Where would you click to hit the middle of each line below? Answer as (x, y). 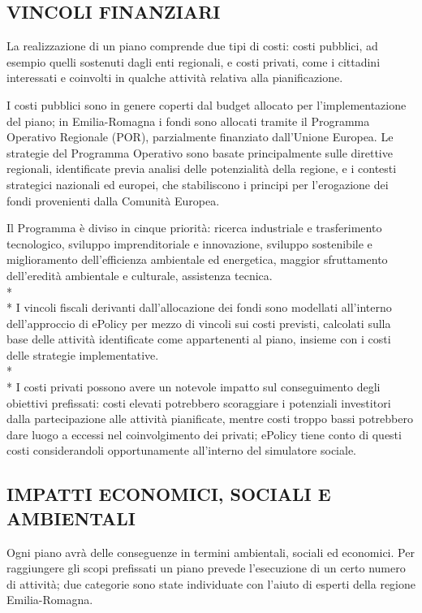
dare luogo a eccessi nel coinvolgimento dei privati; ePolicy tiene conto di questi (204, 434)
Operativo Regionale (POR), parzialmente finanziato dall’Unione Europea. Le (200, 137)
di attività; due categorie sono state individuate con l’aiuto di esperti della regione (211, 583)
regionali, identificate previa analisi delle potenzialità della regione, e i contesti (202, 168)
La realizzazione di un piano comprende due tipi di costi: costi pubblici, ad (192, 46)
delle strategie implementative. (83, 354)
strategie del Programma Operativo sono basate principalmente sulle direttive (200, 152)
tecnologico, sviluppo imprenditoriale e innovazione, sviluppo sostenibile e (189, 243)
